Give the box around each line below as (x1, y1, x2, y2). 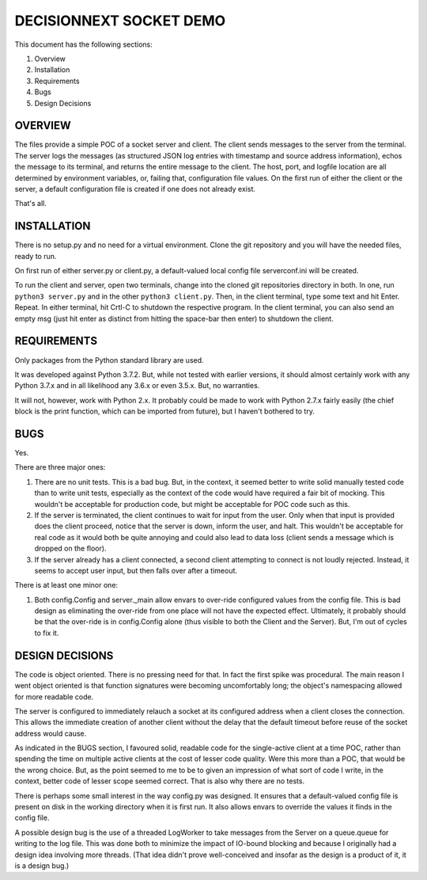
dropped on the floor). (34, 543, 107, 554)
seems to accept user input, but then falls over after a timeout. (34, 566, 237, 575)
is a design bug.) (14, 861, 70, 870)
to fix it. (34, 628, 59, 638)
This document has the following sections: (14, 40, 153, 49)
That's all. (14, 199, 47, 208)
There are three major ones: (14, 463, 106, 472)
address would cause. (14, 729, 87, 738)
